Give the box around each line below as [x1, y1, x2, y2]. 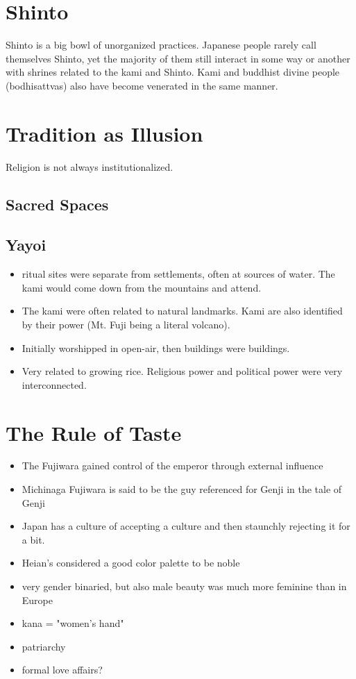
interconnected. [22, 377, 87, 392]
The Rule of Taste [6, 418, 182, 446]
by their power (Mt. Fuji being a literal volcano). [22, 317, 230, 331]
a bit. [22, 532, 45, 546]
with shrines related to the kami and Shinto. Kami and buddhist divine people [6, 65, 340, 79]
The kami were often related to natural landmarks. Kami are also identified [22, 303, 343, 318]
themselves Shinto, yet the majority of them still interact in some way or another [6, 51, 350, 65]
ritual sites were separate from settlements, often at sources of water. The [22, 267, 335, 281]
